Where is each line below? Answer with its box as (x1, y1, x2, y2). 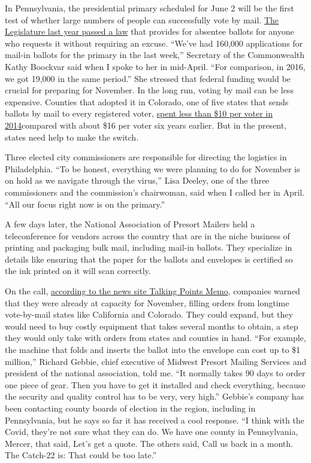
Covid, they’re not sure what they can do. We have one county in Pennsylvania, (5, 425, 298, 438)
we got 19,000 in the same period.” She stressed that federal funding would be (5, 72, 291, 84)
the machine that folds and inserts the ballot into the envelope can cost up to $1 (5, 343, 301, 356)
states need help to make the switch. (5, 130, 139, 143)
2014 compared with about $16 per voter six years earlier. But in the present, (5, 118, 287, 131)
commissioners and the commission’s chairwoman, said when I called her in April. (5, 185, 304, 198)
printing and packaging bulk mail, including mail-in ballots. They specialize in (5, 241, 292, 254)
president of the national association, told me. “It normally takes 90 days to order (5, 367, 306, 379)
